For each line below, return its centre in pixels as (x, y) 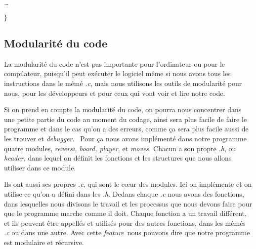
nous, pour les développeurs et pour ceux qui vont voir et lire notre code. (115, 93)
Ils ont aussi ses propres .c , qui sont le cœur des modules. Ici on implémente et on (128, 184)
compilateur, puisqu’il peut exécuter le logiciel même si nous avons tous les (117, 73)
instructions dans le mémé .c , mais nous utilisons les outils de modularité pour (123, 83)
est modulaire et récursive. (44, 242)
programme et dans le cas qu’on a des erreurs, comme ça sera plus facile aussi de (126, 129)
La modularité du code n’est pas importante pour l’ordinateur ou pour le (115, 63)
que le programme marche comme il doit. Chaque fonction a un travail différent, (125, 213)
